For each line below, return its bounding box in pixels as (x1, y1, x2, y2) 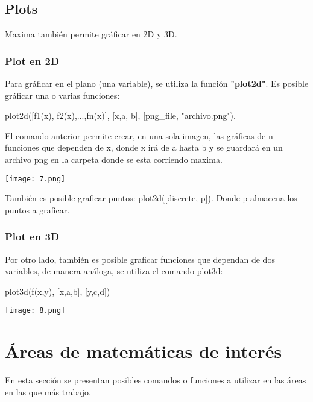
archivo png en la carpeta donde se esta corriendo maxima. (5, 152, 223, 165)
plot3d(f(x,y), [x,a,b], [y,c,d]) (5, 284, 110, 297)
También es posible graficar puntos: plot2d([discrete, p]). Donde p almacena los (5, 192, 297, 204)
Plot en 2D (5, 53, 60, 68)
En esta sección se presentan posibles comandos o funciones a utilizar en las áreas (5, 374, 306, 386)
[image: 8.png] (5, 306, 66, 315)
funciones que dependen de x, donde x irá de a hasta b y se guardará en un (5, 141, 283, 154)
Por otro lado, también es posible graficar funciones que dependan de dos (5, 253, 275, 265)
